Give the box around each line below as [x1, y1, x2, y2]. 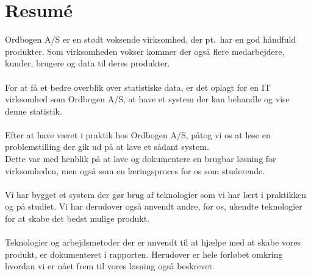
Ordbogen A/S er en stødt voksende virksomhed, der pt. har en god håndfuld [5, 33, 296, 46]
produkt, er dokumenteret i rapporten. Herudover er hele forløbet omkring [5, 247, 283, 260]
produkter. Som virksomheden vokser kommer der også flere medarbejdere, [5, 44, 285, 57]
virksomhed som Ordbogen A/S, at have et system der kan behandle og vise [5, 93, 290, 105]
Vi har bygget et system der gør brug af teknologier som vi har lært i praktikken [5, 188, 307, 200]
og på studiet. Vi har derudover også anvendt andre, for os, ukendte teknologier [5, 200, 302, 213]
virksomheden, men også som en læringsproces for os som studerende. [5, 164, 265, 177]
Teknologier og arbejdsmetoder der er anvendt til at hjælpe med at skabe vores [5, 236, 301, 249]
